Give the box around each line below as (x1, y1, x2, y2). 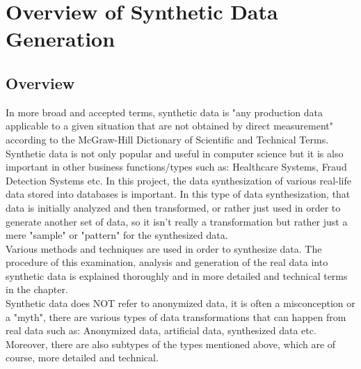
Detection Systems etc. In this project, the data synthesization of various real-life (6, 173, 351, 187)
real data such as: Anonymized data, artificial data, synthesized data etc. (6, 323, 316, 338)
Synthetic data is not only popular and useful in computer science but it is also (6, 146, 344, 160)
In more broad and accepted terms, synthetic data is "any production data (6, 104, 323, 119)
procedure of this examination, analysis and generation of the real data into (6, 255, 328, 269)
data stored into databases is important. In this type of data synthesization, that (6, 187, 351, 201)
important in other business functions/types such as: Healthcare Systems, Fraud (6, 159, 347, 174)
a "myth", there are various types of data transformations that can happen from (6, 309, 346, 324)
